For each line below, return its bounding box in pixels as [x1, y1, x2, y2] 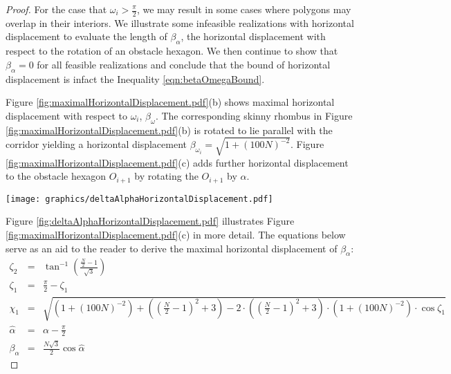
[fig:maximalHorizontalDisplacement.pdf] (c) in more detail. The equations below [6, 227, 346, 242]
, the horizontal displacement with [181, 29, 326, 44]
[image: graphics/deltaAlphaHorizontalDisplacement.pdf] [6, 194, 273, 204]
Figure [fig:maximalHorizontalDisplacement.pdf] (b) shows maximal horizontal [6, 95, 335, 109]
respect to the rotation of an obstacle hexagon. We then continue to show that [6, 44, 338, 58]
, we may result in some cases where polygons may [136, 2, 351, 16]
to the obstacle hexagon [6, 169, 107, 183]
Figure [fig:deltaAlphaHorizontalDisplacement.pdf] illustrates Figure [6, 214, 295, 228]
